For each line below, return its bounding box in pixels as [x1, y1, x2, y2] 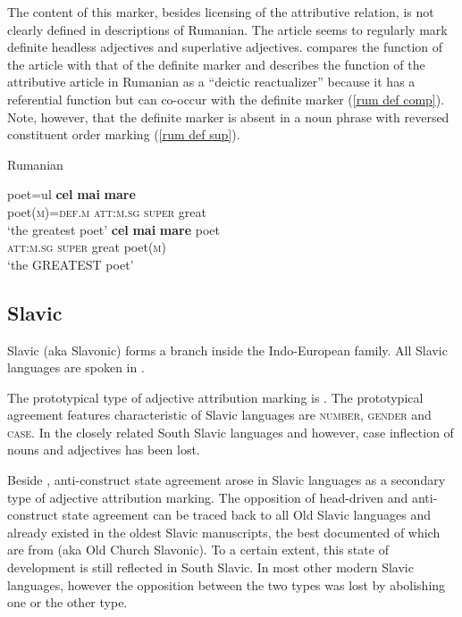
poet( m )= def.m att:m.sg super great [7, 202, 206, 221]
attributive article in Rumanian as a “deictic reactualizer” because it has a [7, 72, 416, 91]
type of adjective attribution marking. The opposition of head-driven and [7, 488, 408, 506]
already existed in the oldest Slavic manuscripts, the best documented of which [7, 522, 441, 541]
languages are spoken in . [7, 358, 145, 377]
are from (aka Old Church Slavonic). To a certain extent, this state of [7, 540, 389, 559]
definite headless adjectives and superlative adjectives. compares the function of [7, 38, 443, 56]
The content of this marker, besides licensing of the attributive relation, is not [7, 3, 434, 21]
